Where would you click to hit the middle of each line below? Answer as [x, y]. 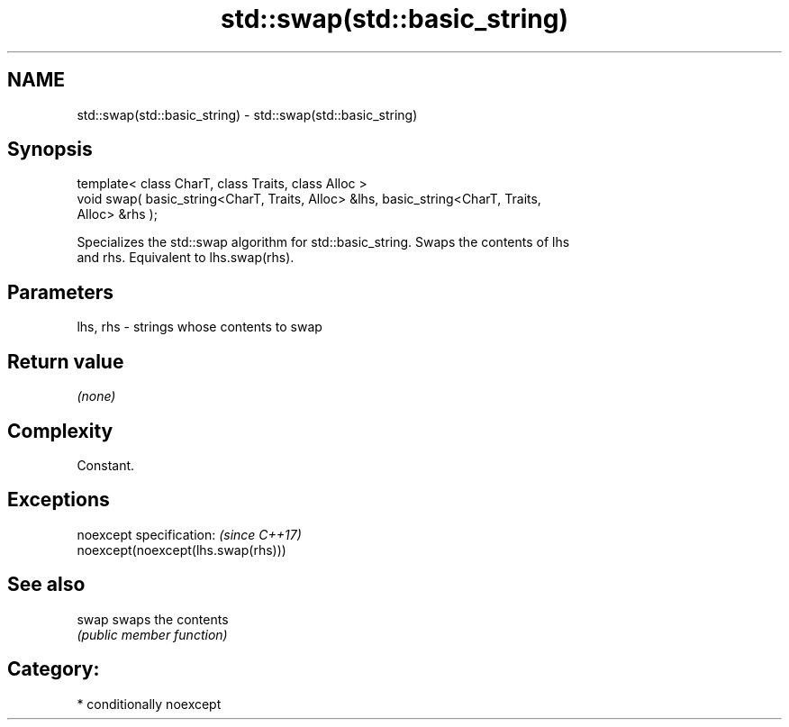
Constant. [106, 465]
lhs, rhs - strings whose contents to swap [200, 327]
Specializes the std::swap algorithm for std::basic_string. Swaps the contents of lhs [323, 242]
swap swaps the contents [153, 619]
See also [46, 585]
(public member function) [152, 634]
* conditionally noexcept [149, 704]
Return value [66, 361]
